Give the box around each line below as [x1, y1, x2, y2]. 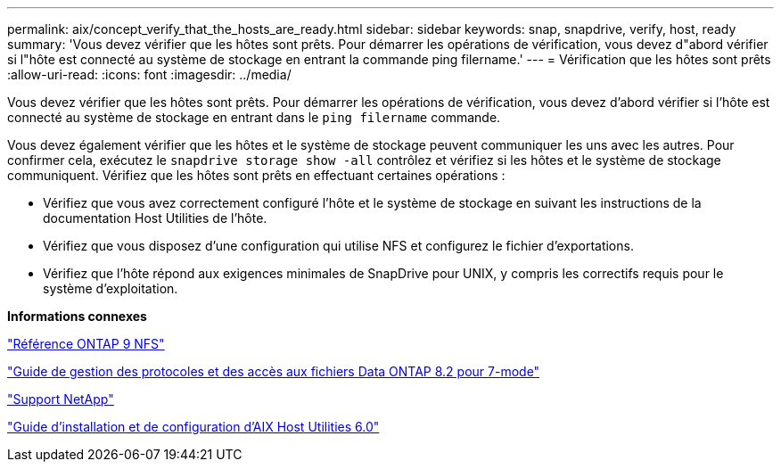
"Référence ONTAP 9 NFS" [7, 336, 165, 351]
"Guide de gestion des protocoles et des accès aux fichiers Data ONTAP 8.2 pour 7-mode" [7, 364, 540, 379]
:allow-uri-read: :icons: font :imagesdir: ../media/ [7, 67, 292, 82]
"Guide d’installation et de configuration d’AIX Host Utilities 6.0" [7, 419, 380, 434]
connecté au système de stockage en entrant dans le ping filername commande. [7, 110, 501, 125]
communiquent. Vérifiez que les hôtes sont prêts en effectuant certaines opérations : [7, 168, 506, 183]
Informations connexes [7, 309, 147, 324]
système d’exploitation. [43, 281, 178, 296]
